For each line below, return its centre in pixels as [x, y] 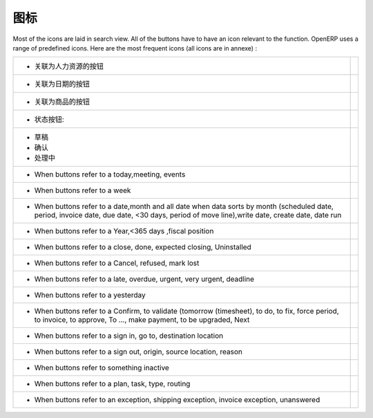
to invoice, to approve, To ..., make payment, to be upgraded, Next [142, 320]
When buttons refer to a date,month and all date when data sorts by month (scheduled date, [184, 206]
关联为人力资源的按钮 [69, 66]
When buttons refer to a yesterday [90, 296]
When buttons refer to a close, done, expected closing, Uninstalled [143, 247]
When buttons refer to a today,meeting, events [110, 174]
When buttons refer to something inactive [102, 368]
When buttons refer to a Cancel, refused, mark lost [117, 263]
